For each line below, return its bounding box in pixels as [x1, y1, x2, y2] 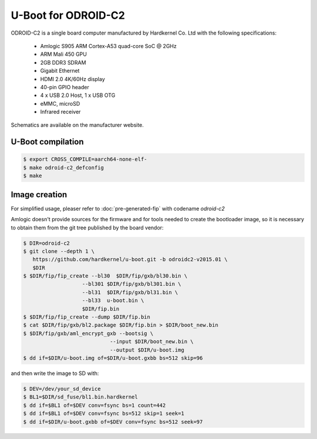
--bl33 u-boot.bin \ [82, 297, 144, 304]
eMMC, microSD [40, 100, 80, 107]
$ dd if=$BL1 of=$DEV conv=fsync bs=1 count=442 [23, 402, 166, 408]
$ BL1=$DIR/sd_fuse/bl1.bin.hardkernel [23, 394, 138, 400]
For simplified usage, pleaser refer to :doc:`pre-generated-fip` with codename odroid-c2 [11, 205, 225, 212]
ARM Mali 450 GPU [40, 50, 87, 58]
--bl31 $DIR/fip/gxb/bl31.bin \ [82, 289, 178, 296]
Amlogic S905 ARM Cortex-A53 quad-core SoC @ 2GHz [40, 42, 177, 49]
